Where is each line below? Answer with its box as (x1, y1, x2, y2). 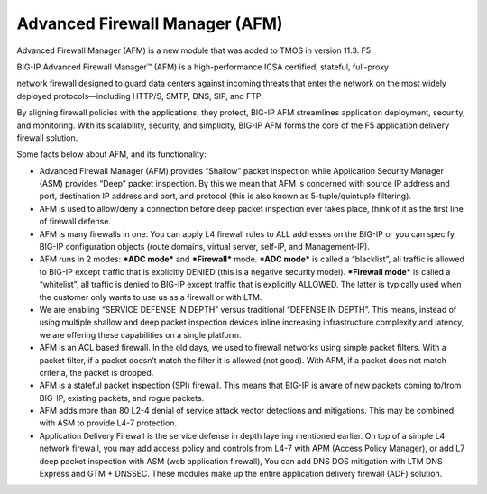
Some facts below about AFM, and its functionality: (16, 149, 207, 160)
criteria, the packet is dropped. (39, 367, 154, 378)
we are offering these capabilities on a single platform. (39, 329, 242, 340)
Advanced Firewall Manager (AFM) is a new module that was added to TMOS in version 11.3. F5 (16, 45, 372, 56)
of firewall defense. (39, 216, 112, 227)
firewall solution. (16, 132, 78, 143)
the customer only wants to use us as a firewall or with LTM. (39, 291, 262, 302)
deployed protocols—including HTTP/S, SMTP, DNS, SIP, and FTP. (16, 90, 263, 101)
